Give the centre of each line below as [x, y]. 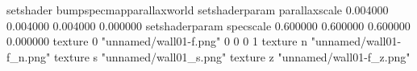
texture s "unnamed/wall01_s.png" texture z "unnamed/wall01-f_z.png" [232, 56]
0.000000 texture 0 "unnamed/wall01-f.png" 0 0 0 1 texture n [157, 41]
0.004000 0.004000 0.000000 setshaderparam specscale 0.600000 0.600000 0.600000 [208, 25]
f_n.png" [29, 56]
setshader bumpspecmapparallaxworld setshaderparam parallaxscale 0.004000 [198, 10]
